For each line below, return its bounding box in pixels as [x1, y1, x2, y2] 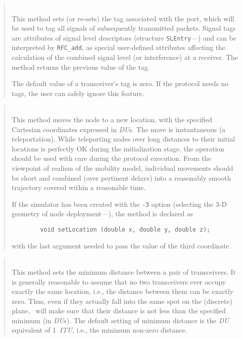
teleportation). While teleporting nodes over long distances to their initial [11, 134, 235, 144]
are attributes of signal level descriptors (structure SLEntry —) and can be [11, 32, 237, 43]
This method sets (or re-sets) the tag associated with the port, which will [11, 13, 235, 23]
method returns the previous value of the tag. [11, 61, 150, 72]
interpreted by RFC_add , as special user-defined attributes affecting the [11, 42, 226, 52]
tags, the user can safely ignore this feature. [11, 88, 145, 98]
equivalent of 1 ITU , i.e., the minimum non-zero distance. [11, 325, 188, 335]
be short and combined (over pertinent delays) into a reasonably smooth [11, 172, 231, 183]
